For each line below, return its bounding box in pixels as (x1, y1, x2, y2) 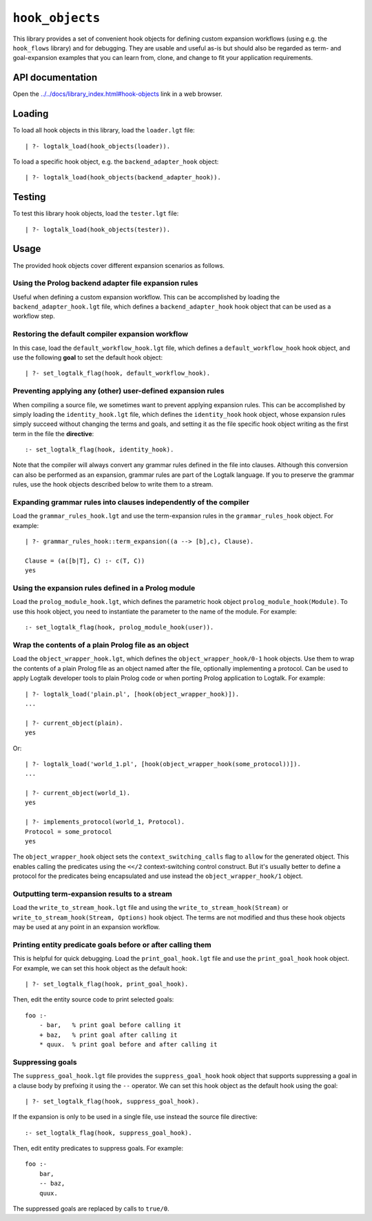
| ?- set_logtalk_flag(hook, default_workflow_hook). (25, 369, 210, 378)
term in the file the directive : (12, 429, 94, 438)
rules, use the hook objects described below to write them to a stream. (12, 480, 214, 489)
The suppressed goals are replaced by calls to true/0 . (12, 1204, 169, 1213)
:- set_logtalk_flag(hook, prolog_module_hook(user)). (25, 623, 214, 632)
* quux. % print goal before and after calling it (39, 1041, 218, 1048)
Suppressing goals (12, 1057, 77, 1066)
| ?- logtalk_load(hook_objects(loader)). (25, 142, 171, 150)
